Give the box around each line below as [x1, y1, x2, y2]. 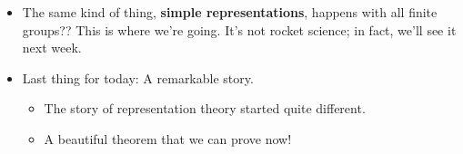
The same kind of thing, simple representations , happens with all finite [22, 3, 438, 21]
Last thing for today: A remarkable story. [22, 68, 254, 87]
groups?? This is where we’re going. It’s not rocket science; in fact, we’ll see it [22, 20, 457, 39]
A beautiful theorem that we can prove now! [44, 129, 292, 148]
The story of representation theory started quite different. [44, 99, 366, 118]
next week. [22, 38, 82, 57]
